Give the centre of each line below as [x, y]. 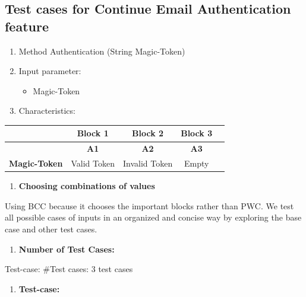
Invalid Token [148, 163]
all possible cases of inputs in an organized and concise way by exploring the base [153, 217]
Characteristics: [47, 111]
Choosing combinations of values [87, 186]
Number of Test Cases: [67, 249]
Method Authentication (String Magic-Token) [102, 51]
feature [27, 26]
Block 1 [93, 133]
